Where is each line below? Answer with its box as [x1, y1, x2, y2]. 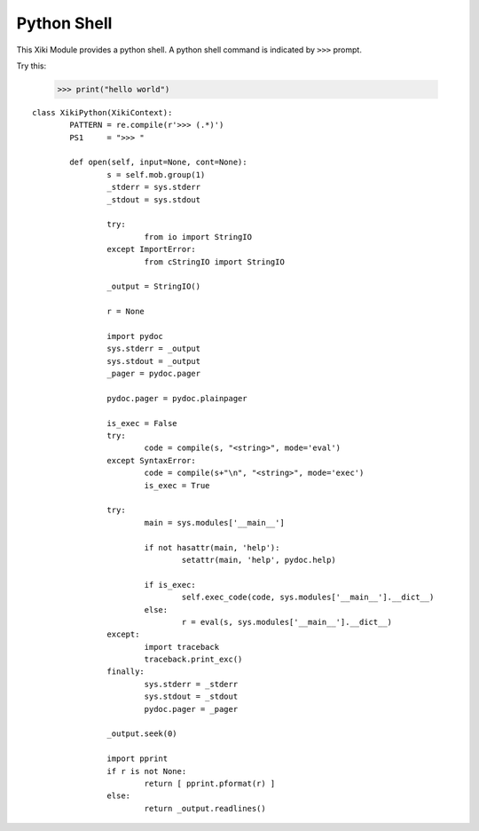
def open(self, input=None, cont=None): [69, 157, 247, 168]
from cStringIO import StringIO [144, 257, 286, 266]
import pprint [106, 754, 169, 764]
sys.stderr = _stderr [144, 679, 239, 689]
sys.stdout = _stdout [144, 692, 239, 701]
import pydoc [106, 331, 164, 341]
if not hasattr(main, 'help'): [144, 542, 280, 552]
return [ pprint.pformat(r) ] [144, 779, 276, 788]
